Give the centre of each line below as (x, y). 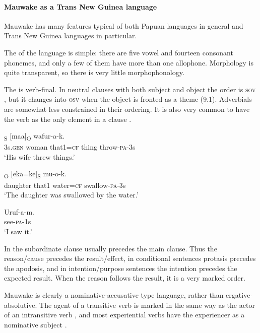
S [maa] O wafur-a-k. (35, 136)
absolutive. (21, 305)
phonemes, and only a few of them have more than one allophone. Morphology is (129, 62)
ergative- (239, 294)
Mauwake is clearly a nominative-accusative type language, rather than (114, 294)
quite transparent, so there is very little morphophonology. (94, 72)
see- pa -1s (18, 221)
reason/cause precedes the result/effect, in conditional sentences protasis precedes (130, 258)
